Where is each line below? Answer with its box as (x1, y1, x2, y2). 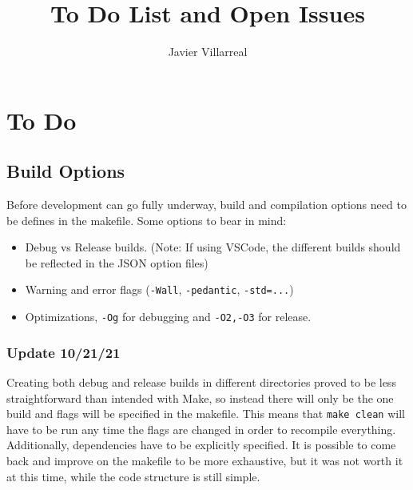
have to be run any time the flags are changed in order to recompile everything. (6, 420, 396, 437)
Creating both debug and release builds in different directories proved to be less (6, 374, 396, 391)
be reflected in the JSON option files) (25, 254, 208, 271)
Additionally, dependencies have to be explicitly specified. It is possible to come (6, 436, 396, 453)
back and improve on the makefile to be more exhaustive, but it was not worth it (6, 452, 403, 469)
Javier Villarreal (168, 43, 248, 60)
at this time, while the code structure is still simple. (6, 468, 260, 484)
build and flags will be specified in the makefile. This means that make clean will (6, 405, 405, 422)
